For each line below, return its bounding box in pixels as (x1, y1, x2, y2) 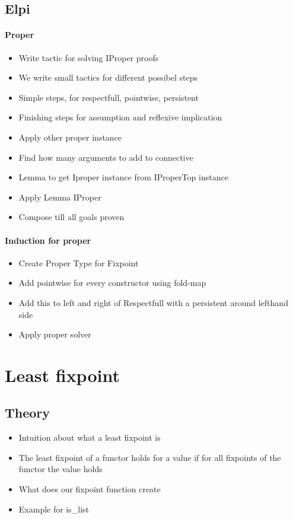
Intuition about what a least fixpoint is (18, 431, 161, 444)
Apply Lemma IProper (18, 190, 101, 203)
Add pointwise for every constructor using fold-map (18, 276, 206, 289)
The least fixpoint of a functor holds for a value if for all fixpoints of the (18, 451, 281, 463)
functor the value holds (18, 463, 103, 475)
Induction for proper (5, 234, 91, 246)
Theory (5, 403, 50, 422)
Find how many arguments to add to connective (18, 151, 193, 163)
